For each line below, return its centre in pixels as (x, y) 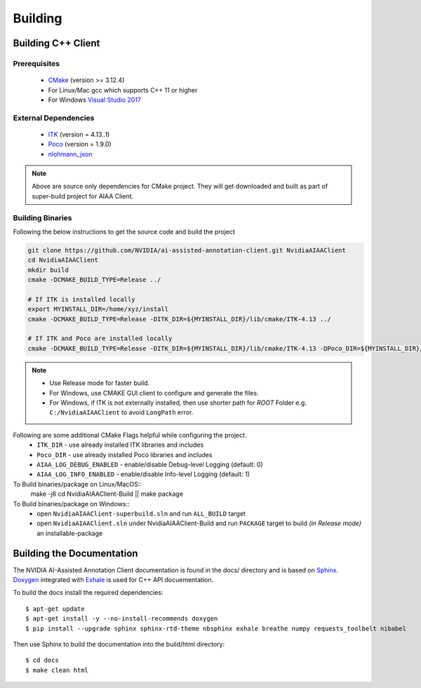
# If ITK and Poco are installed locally (100, 339)
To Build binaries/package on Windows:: (71, 504)
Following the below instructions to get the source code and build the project (124, 231)
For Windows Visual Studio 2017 (95, 100)
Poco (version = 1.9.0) (80, 144)
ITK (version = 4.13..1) (79, 134)
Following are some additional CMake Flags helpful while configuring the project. (130, 435)
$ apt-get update (55, 609)
